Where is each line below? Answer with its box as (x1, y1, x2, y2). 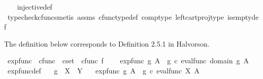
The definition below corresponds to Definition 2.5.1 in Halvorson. (4, 38, 210, 49)
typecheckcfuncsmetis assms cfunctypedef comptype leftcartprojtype (7, 11, 224, 22)
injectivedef (17, 2, 52, 12)
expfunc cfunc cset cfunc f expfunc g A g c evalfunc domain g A (7, 55, 249, 66)
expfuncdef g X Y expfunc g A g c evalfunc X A (7, 65, 200, 75)
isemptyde (227, 11, 259, 22)
